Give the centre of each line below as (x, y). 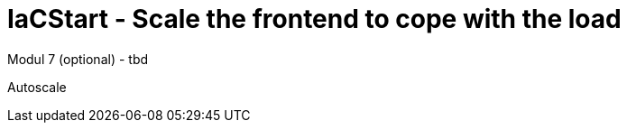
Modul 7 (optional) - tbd (78, 59)
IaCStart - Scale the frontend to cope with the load (314, 19)
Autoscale (37, 87)
